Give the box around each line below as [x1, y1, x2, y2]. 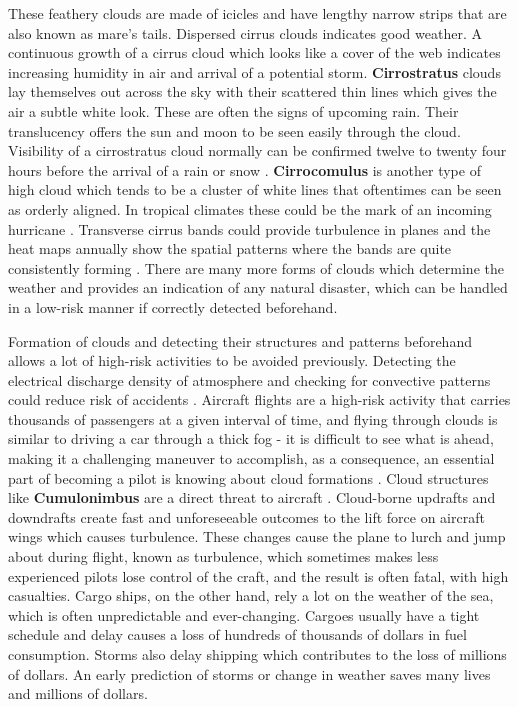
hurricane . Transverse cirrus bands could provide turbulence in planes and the [8, 218, 491, 239]
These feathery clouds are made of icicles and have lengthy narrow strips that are [8, 3, 507, 23]
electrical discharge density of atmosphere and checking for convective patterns [8, 369, 491, 390]
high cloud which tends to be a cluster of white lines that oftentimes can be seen [8, 179, 502, 200]
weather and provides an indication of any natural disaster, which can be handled [8, 277, 508, 298]
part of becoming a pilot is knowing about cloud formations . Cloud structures [8, 467, 489, 488]
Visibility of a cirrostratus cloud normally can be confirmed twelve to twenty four [8, 140, 507, 161]
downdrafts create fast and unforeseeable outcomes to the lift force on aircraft [8, 506, 485, 527]
